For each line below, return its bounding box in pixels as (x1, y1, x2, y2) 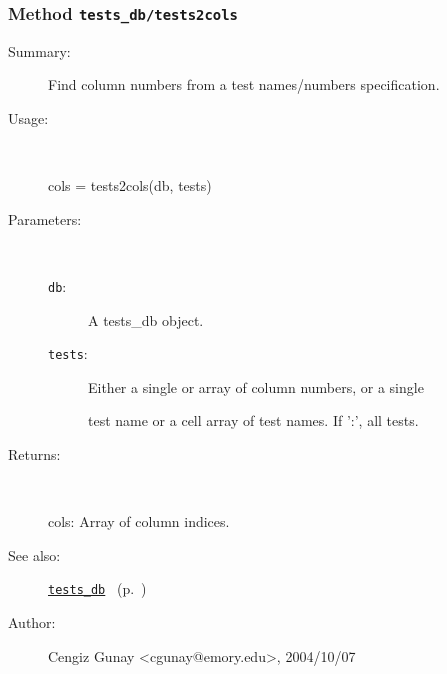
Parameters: (8, 208, 82, 229)
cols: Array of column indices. (48, 511, 230, 532)
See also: (8, 544, 61, 565)
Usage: (8, 107, 49, 128)
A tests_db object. (88, 309, 204, 330)
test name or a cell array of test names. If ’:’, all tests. (88, 410, 419, 431)
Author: (8, 612, 56, 633)
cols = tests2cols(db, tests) (48, 175, 212, 196)
